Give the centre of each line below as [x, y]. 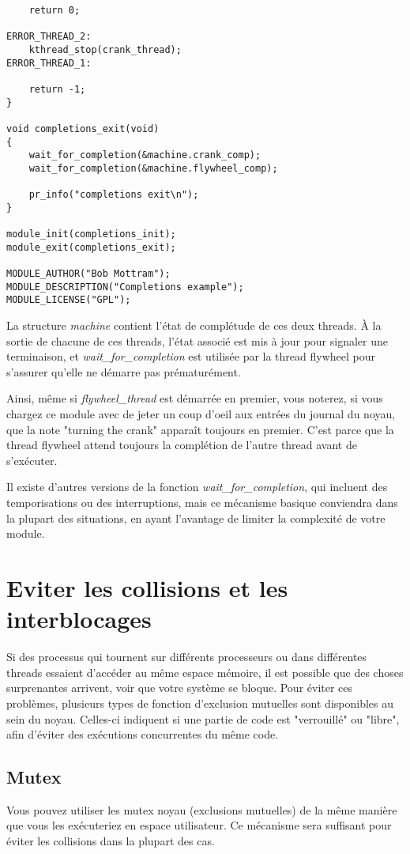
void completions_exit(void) [83, 128]
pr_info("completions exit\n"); [114, 195]
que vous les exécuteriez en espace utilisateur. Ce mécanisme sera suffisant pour [199, 825]
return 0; [55, 10]
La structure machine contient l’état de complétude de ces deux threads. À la [194, 325]
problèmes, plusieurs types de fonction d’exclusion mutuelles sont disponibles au [200, 703]
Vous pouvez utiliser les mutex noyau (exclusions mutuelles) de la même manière [202, 809]
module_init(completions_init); [91, 234]
